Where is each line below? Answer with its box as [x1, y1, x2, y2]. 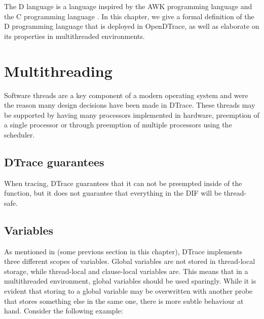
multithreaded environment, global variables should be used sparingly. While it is [4, 276, 256, 286]
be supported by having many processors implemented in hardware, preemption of [4, 109, 259, 120]
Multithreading [4, 60, 112, 81]
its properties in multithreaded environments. [4, 30, 145, 41]
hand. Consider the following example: [4, 305, 123, 316]
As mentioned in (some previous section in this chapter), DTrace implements [4, 246, 243, 256]
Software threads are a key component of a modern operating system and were [4, 89, 248, 100]
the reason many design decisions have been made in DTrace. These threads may [4, 100, 255, 110]
